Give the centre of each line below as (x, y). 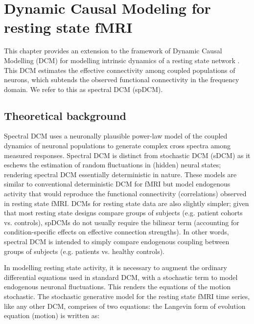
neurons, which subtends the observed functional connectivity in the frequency (122, 80)
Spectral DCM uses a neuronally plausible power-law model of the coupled (116, 136)
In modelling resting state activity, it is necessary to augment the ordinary (115, 267)
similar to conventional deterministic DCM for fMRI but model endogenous (117, 184)
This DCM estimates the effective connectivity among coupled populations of (120, 70)
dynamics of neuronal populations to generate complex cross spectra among (117, 146)
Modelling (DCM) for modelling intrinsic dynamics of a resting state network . (122, 60)
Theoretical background (65, 115)
